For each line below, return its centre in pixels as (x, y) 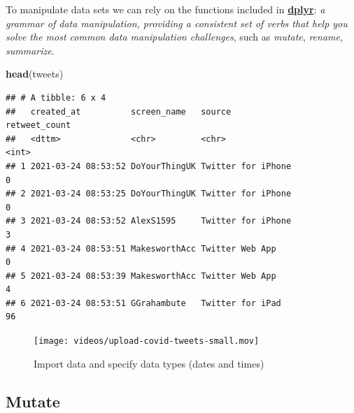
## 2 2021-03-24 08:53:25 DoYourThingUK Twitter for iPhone (149, 194)
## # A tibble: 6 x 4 (56, 97)
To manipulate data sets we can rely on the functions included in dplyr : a (165, 9)
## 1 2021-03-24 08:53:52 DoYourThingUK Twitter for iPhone (149, 166)
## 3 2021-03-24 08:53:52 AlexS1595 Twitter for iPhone (149, 221)
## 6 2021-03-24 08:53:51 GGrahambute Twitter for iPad (143, 303)
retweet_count (38, 125)
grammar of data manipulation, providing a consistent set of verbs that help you (177, 23)
